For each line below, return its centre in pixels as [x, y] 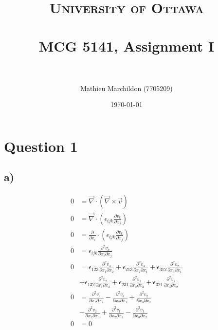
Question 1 [41, 146]
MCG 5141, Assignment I [127, 46]
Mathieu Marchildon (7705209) [127, 88]
